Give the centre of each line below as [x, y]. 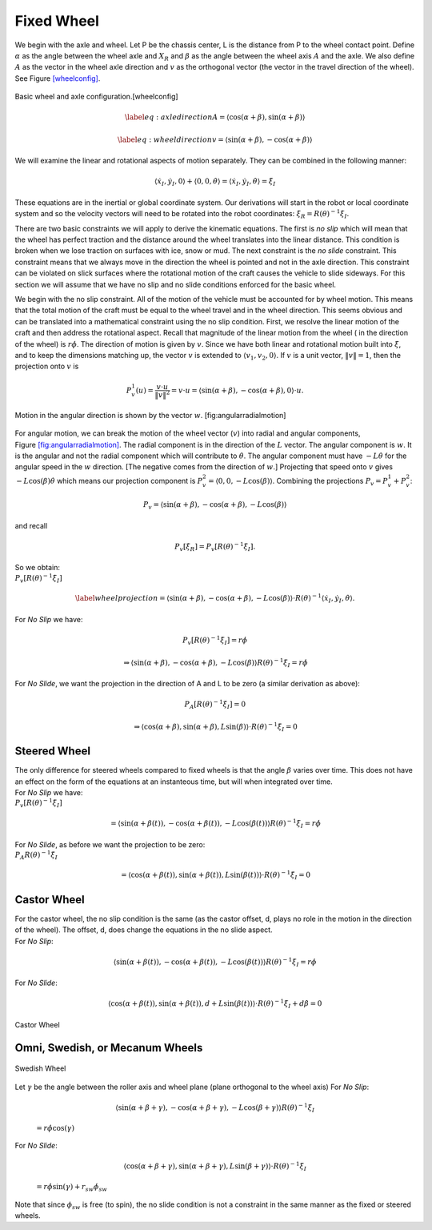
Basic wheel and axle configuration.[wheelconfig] [97, 97]
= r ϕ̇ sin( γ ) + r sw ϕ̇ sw [72, 1188]
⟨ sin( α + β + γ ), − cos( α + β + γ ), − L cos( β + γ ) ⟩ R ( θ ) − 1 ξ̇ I [215, 1108]
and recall [31, 525]
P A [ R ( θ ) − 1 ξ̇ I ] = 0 [215, 705]
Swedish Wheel [40, 1068]
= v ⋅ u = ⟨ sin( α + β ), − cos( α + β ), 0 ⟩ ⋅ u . [237, 391]
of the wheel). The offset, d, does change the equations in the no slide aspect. [144, 930]
